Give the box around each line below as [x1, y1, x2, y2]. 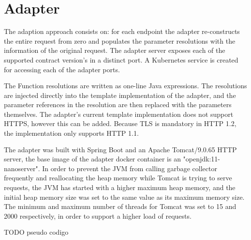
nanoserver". [4, 163, 40, 173]
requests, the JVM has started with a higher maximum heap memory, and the [4, 182, 236, 192]
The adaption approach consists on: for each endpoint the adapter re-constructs [4, 26, 240, 36]
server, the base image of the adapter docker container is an [4, 154, 181, 164]
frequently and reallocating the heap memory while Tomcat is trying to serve [4, 173, 232, 183]
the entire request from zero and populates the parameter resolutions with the [4, 35, 236, 46]
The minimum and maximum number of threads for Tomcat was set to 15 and [4, 201, 236, 211]
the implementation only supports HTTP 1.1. [4, 128, 139, 138]
